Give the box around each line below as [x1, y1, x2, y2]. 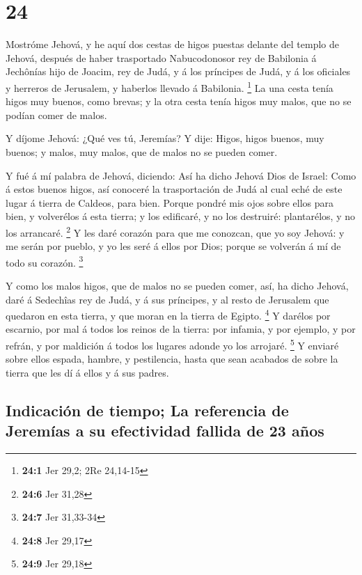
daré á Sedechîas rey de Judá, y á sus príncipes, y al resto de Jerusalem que [6, 292, 329, 306]
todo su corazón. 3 [6, 253, 84, 269]
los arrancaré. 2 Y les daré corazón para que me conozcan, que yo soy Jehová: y [6, 223, 345, 239]
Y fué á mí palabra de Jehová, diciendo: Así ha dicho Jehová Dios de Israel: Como [6, 168, 356, 182]
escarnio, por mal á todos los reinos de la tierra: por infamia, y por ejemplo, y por [6, 322, 356, 336]
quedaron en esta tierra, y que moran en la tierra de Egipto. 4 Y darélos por [6, 306, 331, 322]
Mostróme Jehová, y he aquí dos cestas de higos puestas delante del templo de [6, 37, 340, 52]
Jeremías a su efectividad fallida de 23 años [6, 420, 324, 441]
